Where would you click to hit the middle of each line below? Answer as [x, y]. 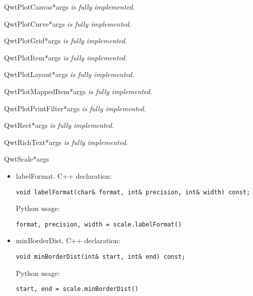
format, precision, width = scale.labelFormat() [99, 224]
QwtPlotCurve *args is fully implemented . [68, 23]
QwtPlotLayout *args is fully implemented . [69, 74]
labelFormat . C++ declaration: [64, 175]
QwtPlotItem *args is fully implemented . [66, 57]
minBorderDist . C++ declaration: [68, 240]
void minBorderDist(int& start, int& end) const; [101, 257]
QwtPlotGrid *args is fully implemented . [66, 41]
